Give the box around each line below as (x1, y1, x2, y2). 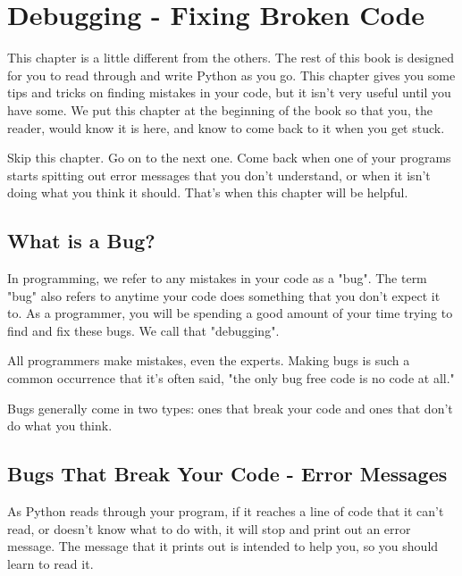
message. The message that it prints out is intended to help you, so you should (7, 537, 439, 555)
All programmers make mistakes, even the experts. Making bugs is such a (7, 351, 410, 370)
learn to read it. (7, 554, 94, 572)
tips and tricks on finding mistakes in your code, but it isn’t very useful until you (7, 83, 451, 102)
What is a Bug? (7, 227, 155, 255)
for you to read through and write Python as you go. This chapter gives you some (7, 65, 456, 84)
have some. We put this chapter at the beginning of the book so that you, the (7, 100, 433, 119)
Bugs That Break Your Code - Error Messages (7, 460, 448, 488)
